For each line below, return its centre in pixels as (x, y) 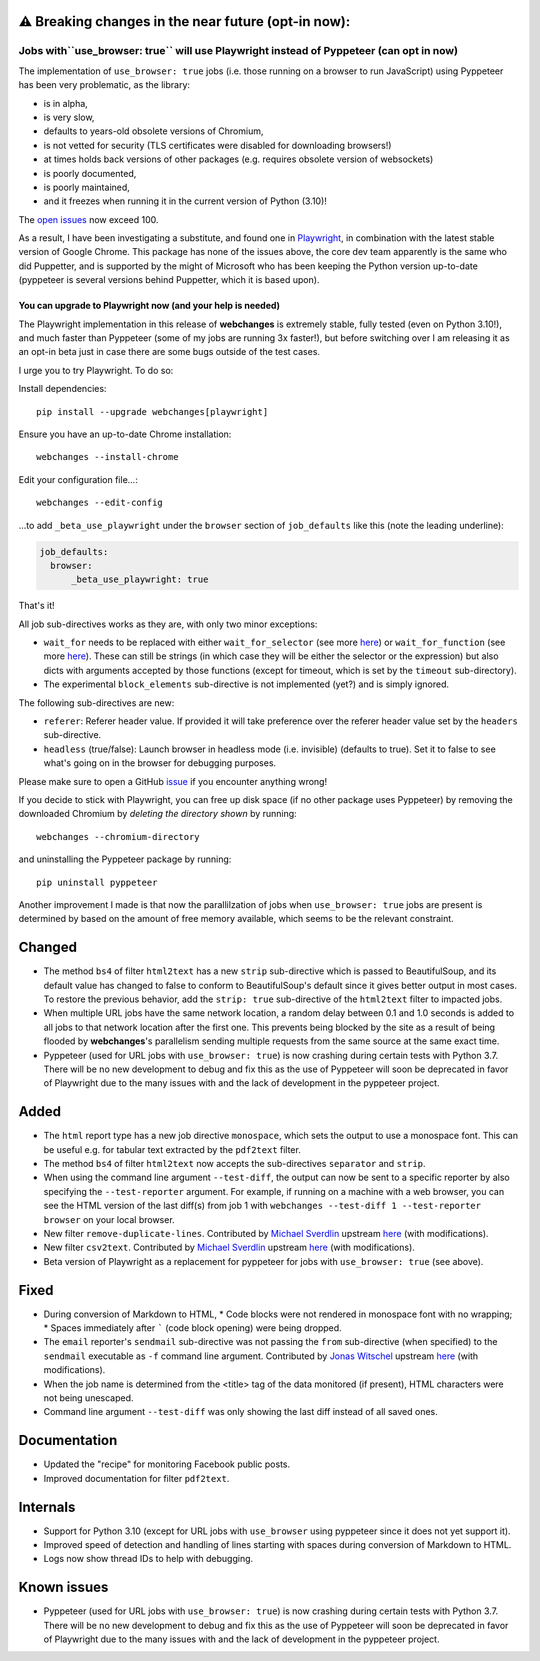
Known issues (63, 1587)
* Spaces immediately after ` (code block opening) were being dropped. (192, 1328)
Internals (47, 1506)
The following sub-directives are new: (96, 702)
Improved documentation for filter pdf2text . (136, 1478)
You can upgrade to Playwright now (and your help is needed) (149, 306)
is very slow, (69, 117)
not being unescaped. (88, 1398)
